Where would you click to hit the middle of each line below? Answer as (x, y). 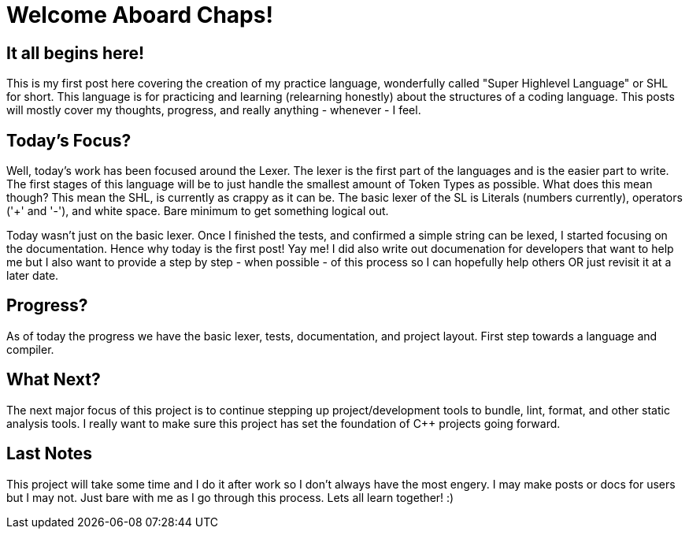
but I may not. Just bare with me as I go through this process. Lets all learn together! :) (230, 497)
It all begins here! (76, 53)
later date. (33, 276)
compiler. (30, 349)
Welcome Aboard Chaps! (140, 15)
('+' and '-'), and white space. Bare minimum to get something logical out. (198, 211)
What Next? (54, 380)
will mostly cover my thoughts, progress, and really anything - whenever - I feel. (214, 110)
